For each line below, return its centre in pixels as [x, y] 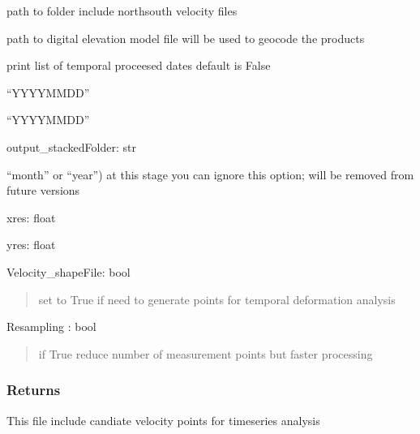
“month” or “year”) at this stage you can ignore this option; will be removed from [210, 174]
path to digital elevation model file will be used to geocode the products [186, 38]
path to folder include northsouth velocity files [122, 11]
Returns [34, 390]
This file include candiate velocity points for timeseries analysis [163, 420]
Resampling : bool [51, 327]
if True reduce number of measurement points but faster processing [206, 353]
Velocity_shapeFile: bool [69, 271]
